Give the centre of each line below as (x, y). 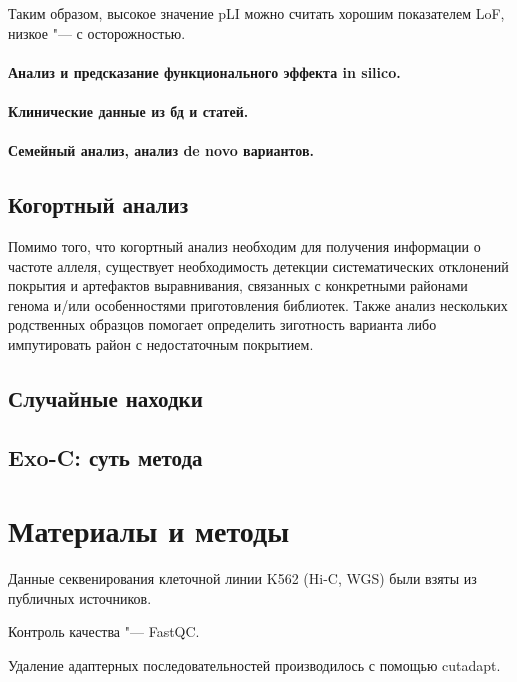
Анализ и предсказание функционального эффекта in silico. (204, 71)
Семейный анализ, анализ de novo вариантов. (161, 150)
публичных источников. (80, 597)
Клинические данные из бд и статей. (128, 110)
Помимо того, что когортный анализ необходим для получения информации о (244, 245)
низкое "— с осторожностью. (97, 32)
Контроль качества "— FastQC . (104, 631)
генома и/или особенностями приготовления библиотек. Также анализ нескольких (258, 304)
